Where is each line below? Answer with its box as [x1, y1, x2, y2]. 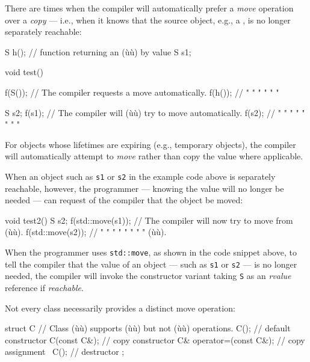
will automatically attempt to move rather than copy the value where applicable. [5, 150, 303, 162]
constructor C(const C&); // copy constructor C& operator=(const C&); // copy [5, 333, 305, 346]
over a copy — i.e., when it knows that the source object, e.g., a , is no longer [5, 13, 291, 26]
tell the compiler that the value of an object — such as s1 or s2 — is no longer [5, 257, 297, 270]
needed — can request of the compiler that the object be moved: [5, 194, 243, 206]
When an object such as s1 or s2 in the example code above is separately [5, 170, 276, 182]
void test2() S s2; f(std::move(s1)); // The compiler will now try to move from [5, 213, 293, 226]
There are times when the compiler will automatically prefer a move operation [5, 2, 294, 14]
